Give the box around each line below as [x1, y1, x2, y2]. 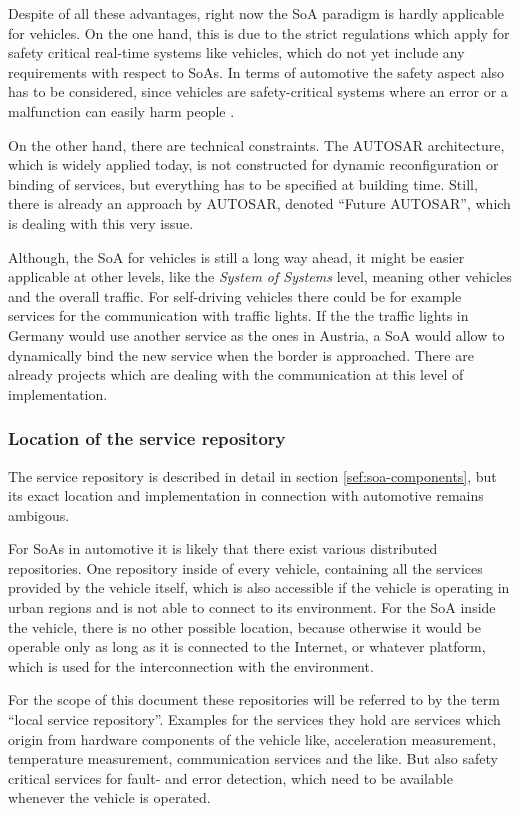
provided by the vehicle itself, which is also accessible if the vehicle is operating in [8, 577, 510, 598]
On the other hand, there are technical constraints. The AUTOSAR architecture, [8, 134, 505, 155]
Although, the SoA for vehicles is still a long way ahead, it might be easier [8, 246, 465, 267]
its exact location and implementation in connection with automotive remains [8, 485, 484, 506]
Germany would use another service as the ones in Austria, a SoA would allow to [8, 324, 505, 345]
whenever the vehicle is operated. [8, 787, 211, 808]
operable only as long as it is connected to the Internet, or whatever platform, [8, 636, 486, 657]
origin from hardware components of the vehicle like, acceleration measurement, [8, 728, 497, 749]
